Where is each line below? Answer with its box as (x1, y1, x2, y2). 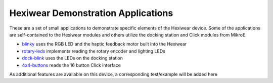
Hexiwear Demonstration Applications (9, 7, 173, 18)
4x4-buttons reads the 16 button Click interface (22, 62, 121, 68)
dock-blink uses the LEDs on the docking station (22, 55, 123, 61)
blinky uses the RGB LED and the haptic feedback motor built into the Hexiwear (22, 41, 187, 47)
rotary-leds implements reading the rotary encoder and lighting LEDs (22, 48, 165, 54)
